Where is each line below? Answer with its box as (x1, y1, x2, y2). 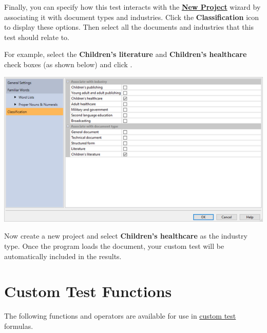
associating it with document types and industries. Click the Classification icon (4, 11, 259, 22)
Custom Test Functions (4, 281, 172, 302)
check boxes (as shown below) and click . (4, 58, 132, 69)
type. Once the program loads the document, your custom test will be (4, 240, 224, 251)
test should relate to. (4, 31, 69, 42)
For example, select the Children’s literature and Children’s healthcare (4, 49, 247, 60)
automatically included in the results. (4, 250, 122, 261)
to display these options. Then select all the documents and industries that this (4, 22, 254, 32)
